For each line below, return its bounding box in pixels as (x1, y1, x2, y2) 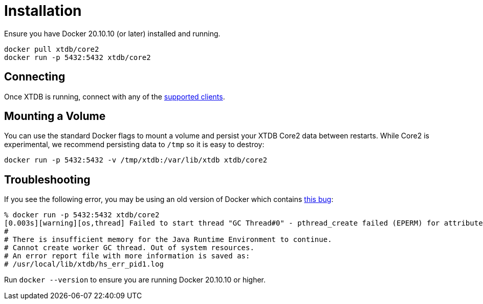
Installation (4, 2, 82, 19)
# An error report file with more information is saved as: (4, 252, 250, 260)
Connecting (4, 70, 65, 84)
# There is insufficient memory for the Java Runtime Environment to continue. (4, 235, 332, 244)
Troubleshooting (4, 173, 91, 186)
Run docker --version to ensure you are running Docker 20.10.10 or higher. (4, 275, 266, 285)
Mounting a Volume (4, 110, 106, 123)
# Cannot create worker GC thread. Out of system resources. (4, 244, 254, 252)
